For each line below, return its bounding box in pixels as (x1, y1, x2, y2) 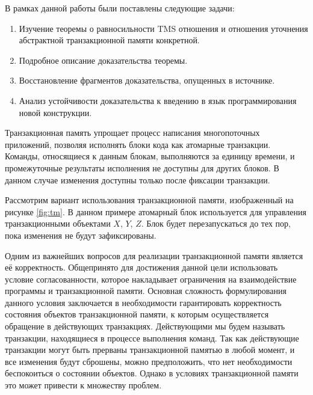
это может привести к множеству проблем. (5, 379, 162, 391)
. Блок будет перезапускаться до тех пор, (141, 217, 291, 230)
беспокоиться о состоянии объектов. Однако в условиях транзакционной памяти (5, 367, 299, 379)
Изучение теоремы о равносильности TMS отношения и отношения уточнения (19, 22, 308, 34)
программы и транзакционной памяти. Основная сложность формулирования (5, 284, 287, 297)
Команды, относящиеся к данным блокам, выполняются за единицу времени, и (5, 150, 295, 162)
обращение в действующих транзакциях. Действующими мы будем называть (5, 320, 285, 332)
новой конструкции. (19, 106, 92, 118)
